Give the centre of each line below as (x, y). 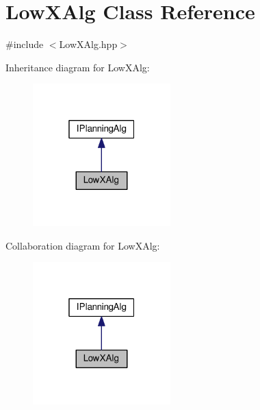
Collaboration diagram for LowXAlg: (83, 245)
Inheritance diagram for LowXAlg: (78, 67)
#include (25, 44)
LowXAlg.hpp (88, 44)
